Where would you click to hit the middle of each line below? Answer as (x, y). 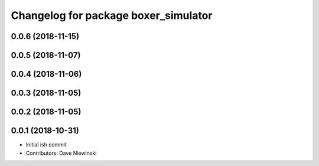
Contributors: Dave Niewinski (61, 153)
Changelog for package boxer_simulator (112, 15)
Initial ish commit (46, 145)
